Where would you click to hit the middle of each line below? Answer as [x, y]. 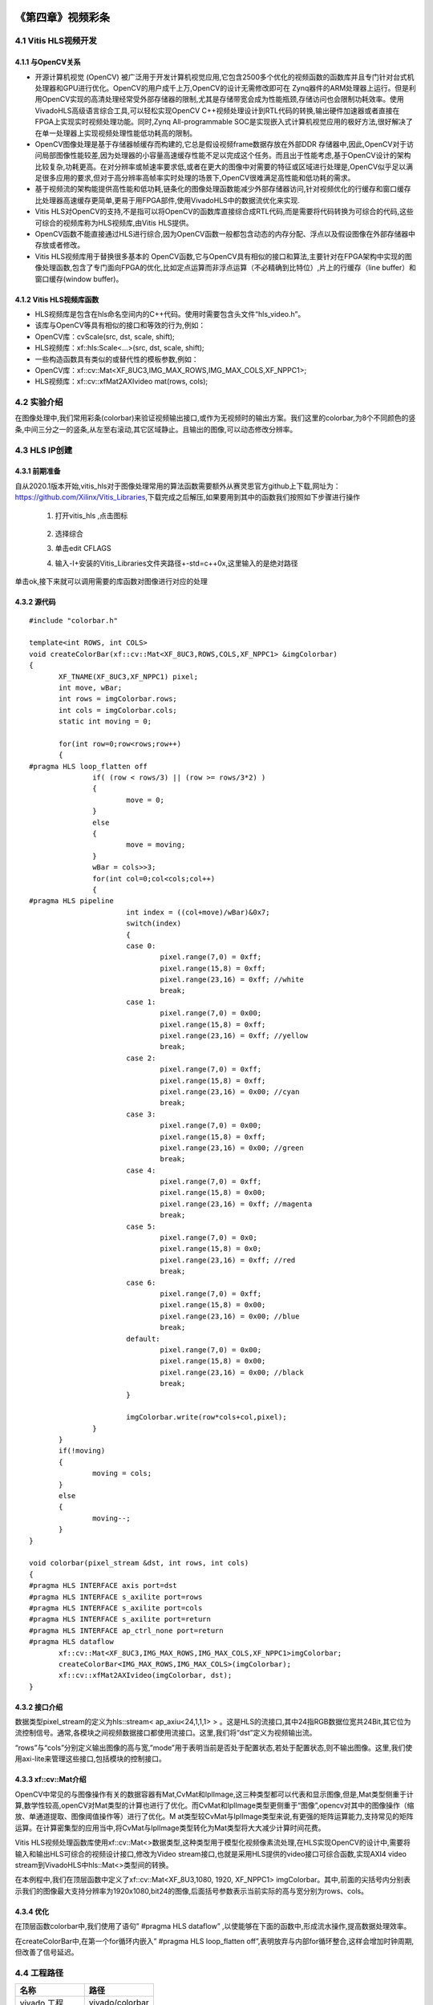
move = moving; [156, 845]
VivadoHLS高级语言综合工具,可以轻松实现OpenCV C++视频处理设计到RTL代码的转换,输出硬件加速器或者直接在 [217, 110]
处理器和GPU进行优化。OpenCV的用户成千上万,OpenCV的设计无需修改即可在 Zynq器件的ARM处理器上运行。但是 [222, 87]
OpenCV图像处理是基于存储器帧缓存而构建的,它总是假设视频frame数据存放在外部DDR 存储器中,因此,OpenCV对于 [221, 144]
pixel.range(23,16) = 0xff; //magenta [236, 1204]
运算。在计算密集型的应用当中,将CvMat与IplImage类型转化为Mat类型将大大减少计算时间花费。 [170, 1828]
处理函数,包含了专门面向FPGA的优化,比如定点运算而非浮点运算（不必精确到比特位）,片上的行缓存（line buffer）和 [229, 268]
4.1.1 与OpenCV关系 [48, 62]
